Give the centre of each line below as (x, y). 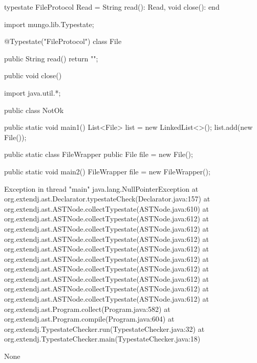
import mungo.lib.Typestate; (49, 24)
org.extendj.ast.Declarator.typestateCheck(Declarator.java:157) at (107, 199)
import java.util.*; (33, 92)
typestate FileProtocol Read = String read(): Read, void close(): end (112, 7)
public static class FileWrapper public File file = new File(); (99, 154)
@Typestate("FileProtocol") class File (63, 41)
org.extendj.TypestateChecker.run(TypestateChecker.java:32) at (104, 328)
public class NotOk (34, 110)
